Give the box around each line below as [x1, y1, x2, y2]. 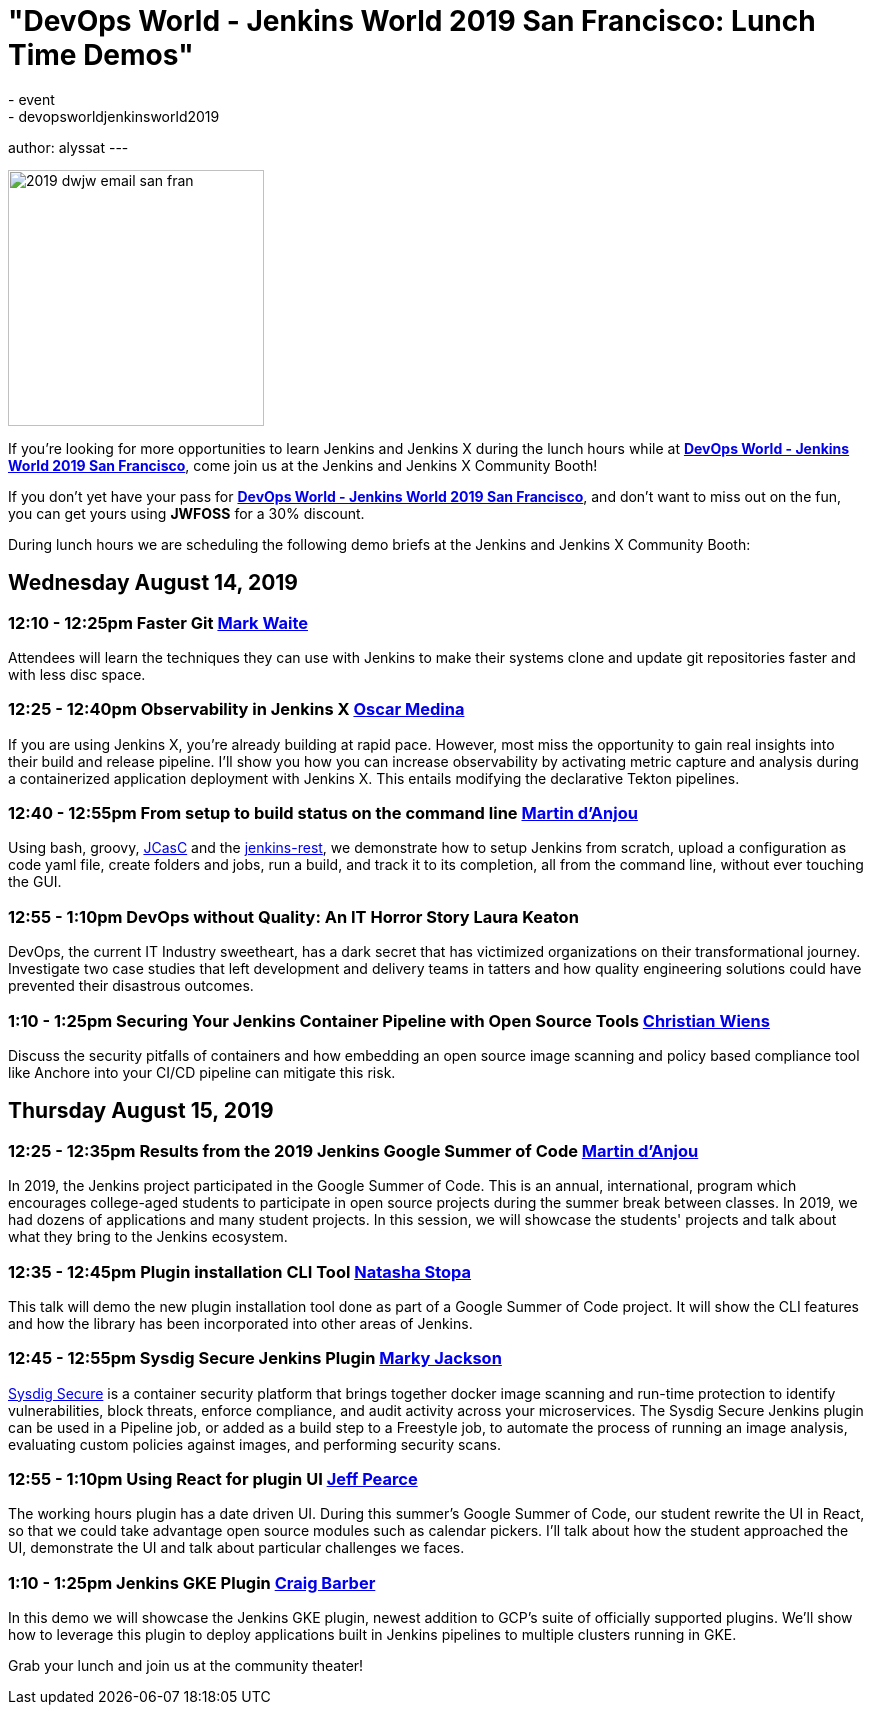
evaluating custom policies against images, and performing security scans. [8, 1435, 502, 1453]
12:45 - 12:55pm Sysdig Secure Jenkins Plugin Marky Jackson [8, 1348, 502, 1369]
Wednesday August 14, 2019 [8, 570, 299, 596]
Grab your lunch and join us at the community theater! [8, 1657, 364, 1675]
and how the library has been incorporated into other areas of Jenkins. [8, 1314, 473, 1332]
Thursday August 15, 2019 [8, 1098, 274, 1124]
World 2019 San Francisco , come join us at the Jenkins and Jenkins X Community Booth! [8, 456, 598, 474]
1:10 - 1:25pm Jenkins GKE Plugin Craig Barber [8, 1572, 376, 1593]
